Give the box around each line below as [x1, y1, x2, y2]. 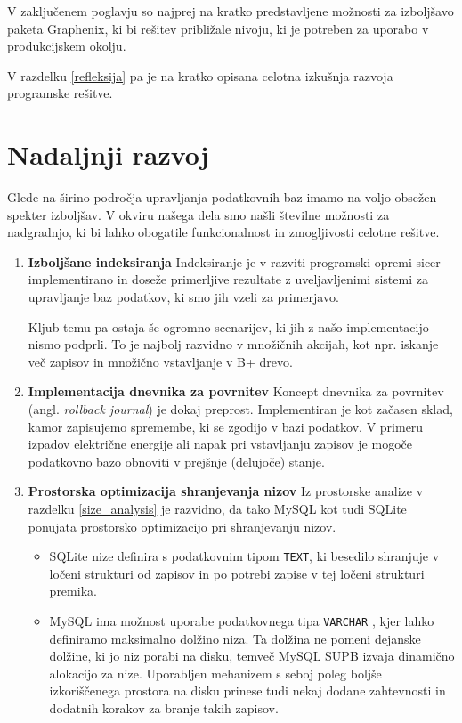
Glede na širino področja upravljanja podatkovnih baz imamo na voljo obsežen [7, 188, 437, 207]
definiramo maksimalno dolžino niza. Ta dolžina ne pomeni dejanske [49, 629, 421, 647]
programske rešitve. [7, 84, 113, 102]
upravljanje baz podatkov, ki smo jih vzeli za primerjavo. [28, 288, 339, 306]
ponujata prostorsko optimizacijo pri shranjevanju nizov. [28, 516, 336, 535]
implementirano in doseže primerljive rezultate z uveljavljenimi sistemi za [28, 270, 428, 288]
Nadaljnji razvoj [7, 136, 209, 173]
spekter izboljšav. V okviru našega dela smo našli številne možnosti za [7, 205, 390, 223]
